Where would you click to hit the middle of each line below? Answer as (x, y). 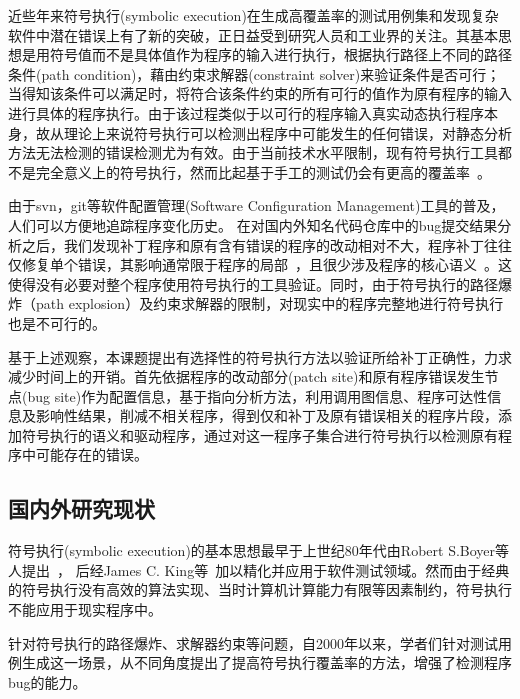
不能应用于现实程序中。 (85, 609)
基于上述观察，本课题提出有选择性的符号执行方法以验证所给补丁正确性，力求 (260, 356)
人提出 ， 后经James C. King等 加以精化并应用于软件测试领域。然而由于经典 (259, 569)
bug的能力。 (47, 681)
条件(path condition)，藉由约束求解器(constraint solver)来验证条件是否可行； (254, 73)
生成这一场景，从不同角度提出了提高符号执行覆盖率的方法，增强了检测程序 (266, 662)
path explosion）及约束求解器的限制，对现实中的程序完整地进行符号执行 (269, 303)
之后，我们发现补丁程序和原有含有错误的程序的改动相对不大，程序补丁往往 (266, 244)
